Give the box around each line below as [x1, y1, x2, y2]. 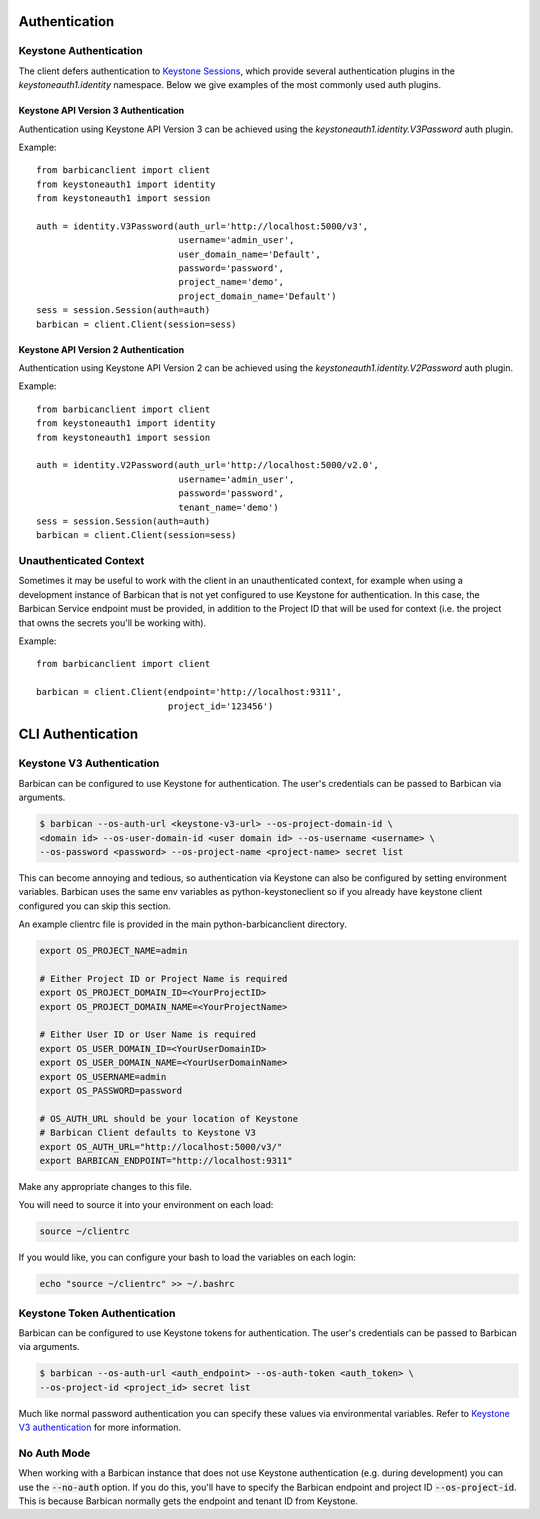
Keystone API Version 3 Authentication [18, 105, 185, 117]
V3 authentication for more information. [18, 1421, 182, 1434]
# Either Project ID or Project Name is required [39, 973, 288, 984]
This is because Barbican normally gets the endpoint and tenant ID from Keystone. [18, 1495, 359, 1507]
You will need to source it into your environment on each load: [18, 1199, 274, 1211]
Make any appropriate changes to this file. [18, 1180, 192, 1192]
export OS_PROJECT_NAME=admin [39, 945, 188, 957]
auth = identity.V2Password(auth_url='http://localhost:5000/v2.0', [36, 460, 379, 471]
